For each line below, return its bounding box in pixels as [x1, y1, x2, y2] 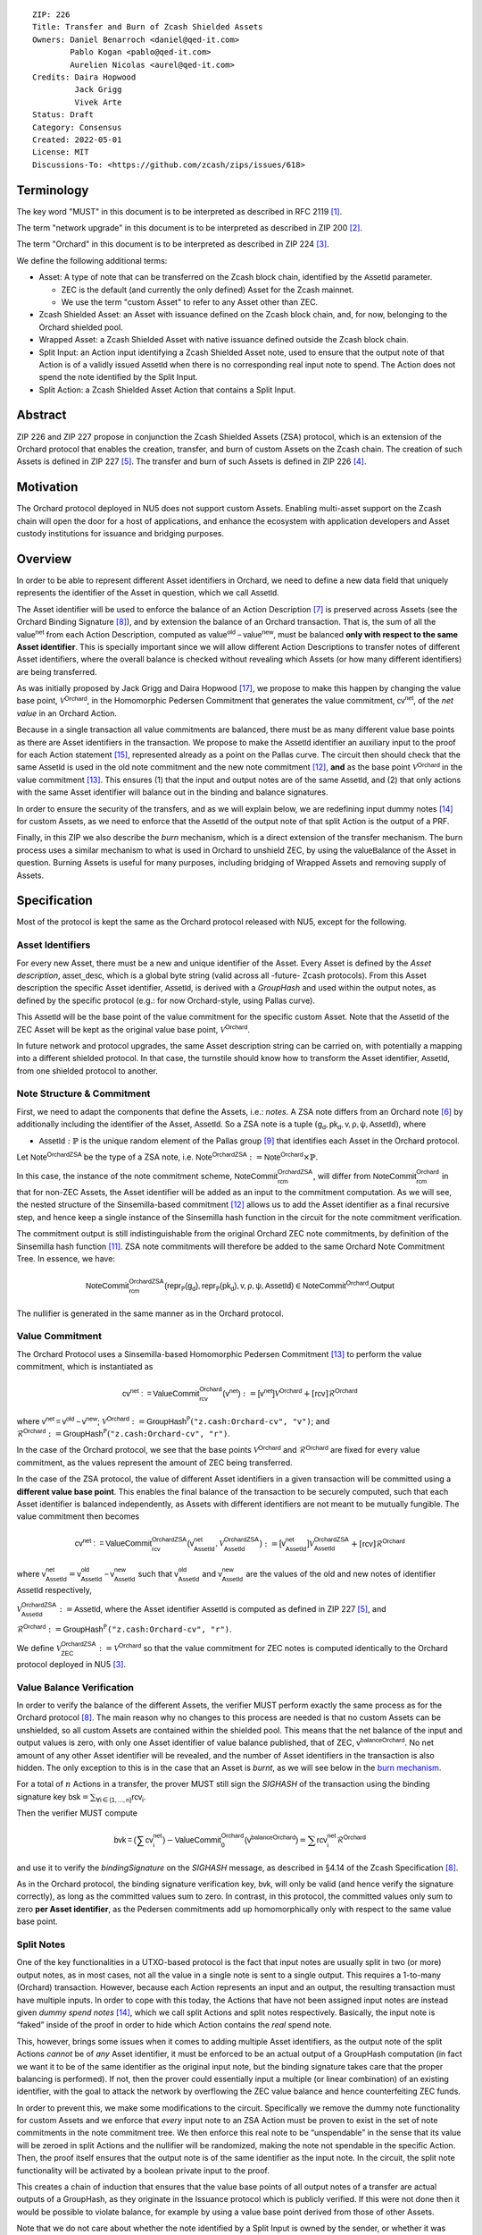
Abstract [16, 408, 67, 423]
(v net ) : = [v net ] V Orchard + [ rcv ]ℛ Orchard [222, 1387, 358, 1398]
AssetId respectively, [16, 1584, 93, 1595]
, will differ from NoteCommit [312, 1170, 417, 1181]
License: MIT [32, 148, 89, 157]
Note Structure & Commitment [16, 1087, 151, 1100]
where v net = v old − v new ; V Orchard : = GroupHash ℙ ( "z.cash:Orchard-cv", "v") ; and [16, 1415, 330, 1426]
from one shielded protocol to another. [16, 1065, 158, 1076]
